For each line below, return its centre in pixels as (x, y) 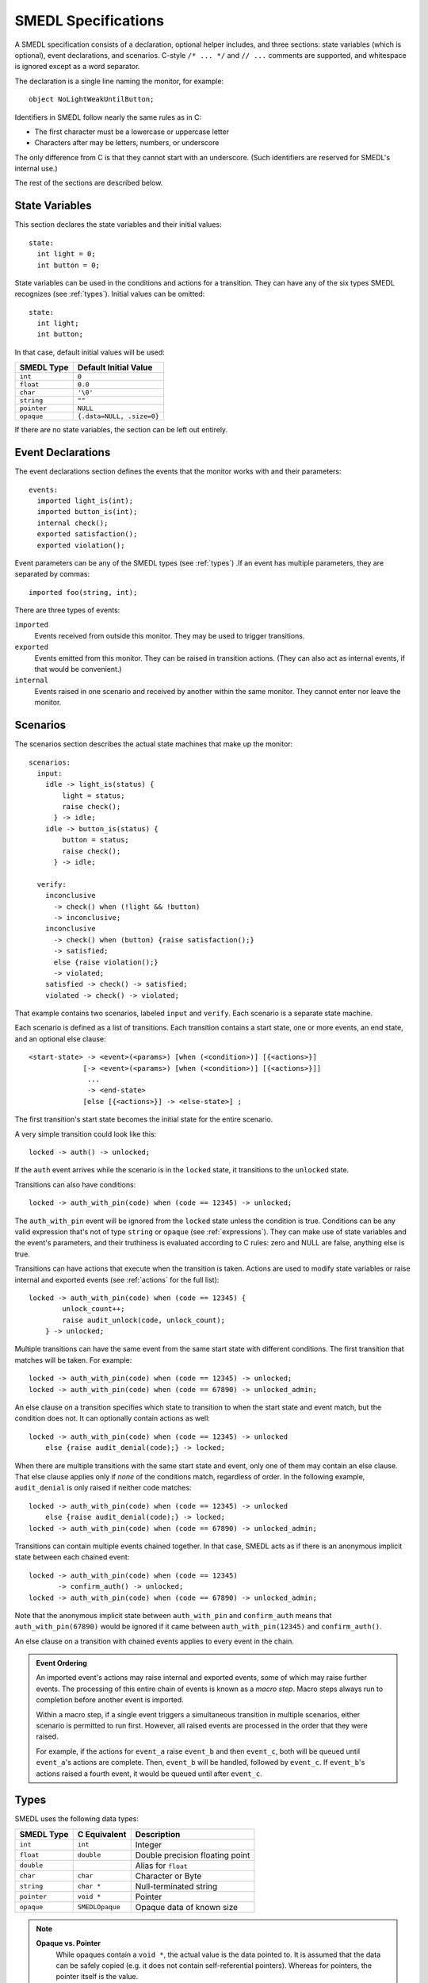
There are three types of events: (67, 610)
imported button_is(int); (87, 512)
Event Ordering (61, 1663)
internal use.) (36, 169)
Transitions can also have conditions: (75, 1184)
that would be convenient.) (78, 669)
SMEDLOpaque (99, 1907)
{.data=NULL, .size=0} (118, 416)
